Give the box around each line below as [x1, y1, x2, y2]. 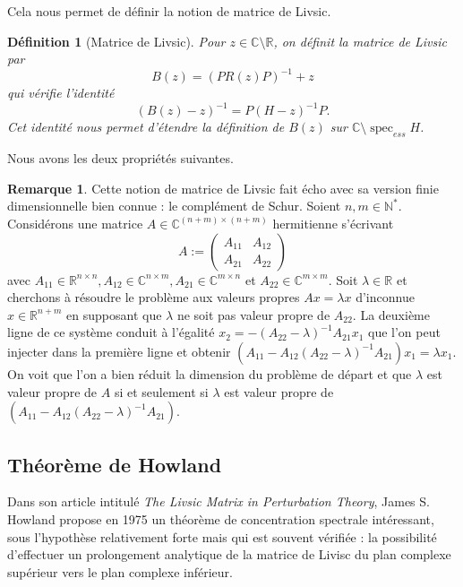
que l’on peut [368, 323, 441, 341]
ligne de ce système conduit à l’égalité [7, 323, 215, 341]
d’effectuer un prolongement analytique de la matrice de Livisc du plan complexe [7, 545, 451, 564]
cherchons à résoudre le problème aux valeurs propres [7, 288, 300, 306]
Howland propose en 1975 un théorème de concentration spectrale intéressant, [7, 509, 434, 528]
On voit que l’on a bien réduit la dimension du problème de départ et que [7, 364, 412, 383]
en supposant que [66, 305, 162, 324]
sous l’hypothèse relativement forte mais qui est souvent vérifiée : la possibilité [7, 527, 437, 546]
